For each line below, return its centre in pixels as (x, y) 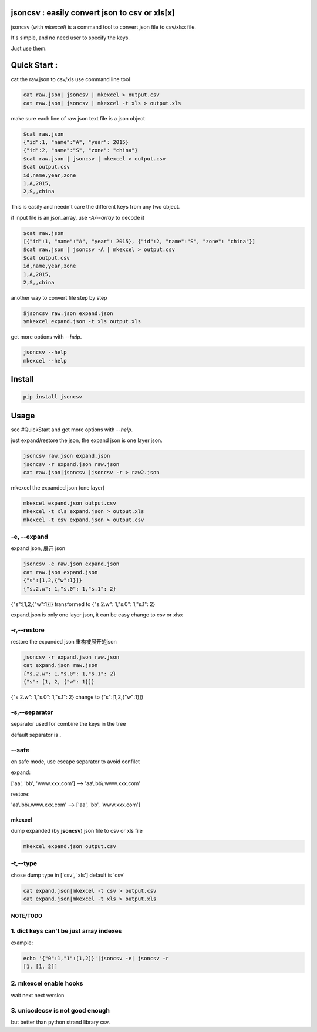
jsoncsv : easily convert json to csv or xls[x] (93, 13)
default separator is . (36, 735)
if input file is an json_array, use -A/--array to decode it (78, 217)
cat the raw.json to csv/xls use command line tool (70, 79)
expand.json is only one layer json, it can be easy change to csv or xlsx (97, 615)
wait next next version (38, 995)
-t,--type (24, 863)
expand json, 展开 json (38, 548)
